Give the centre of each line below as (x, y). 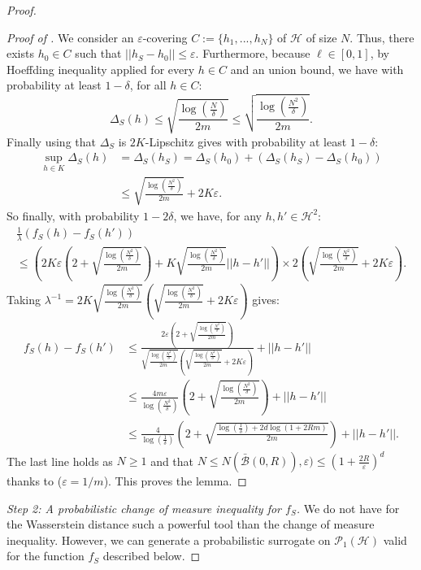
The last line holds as (60, 461)
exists (20, 53)
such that (98, 53)
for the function (46, 556)
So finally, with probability (73, 215)
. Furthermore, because (253, 53)
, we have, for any (217, 215)
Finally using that (51, 141)
